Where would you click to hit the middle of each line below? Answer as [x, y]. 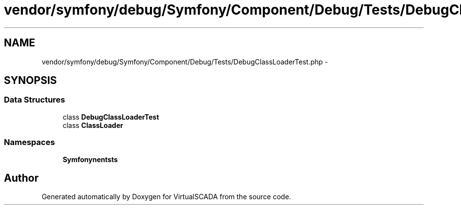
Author [21, 178]
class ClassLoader [93, 125]
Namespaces [30, 142]
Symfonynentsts [90, 159]
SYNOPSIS [31, 81]
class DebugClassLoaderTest [111, 117]
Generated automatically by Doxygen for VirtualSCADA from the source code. [166, 197]
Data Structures [35, 100]
